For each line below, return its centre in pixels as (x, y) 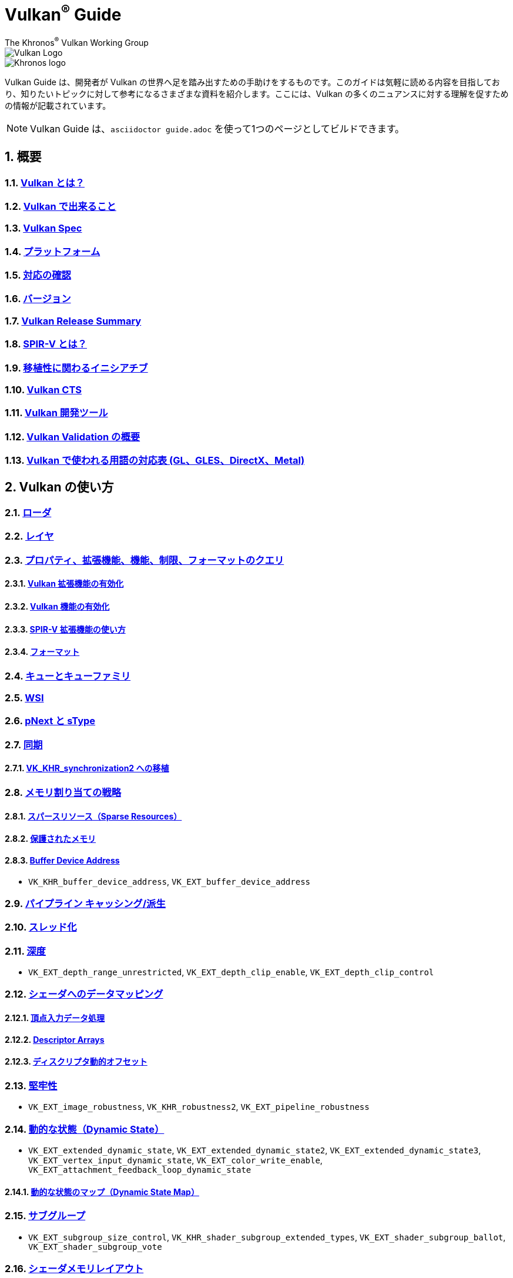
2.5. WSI (24, 698)
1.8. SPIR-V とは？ (46, 344)
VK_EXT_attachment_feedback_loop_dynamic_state (140, 1170)
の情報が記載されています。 (58, 105)
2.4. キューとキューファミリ (68, 676)
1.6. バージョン (38, 299)
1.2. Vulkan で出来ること (61, 206)
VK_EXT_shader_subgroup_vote (95, 1247)
